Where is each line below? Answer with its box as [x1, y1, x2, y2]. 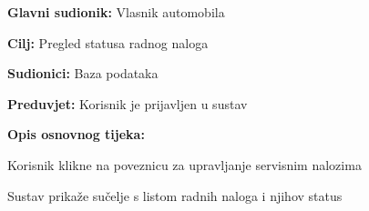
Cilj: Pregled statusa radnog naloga [7, 33, 209, 52]
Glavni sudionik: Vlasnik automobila [7, 3, 225, 21]
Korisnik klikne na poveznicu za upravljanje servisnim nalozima [7, 155, 362, 174]
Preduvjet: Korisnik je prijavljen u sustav [7, 94, 248, 113]
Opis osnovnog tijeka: [7, 125, 145, 144]
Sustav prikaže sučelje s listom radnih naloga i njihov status [7, 186, 343, 205]
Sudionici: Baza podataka [7, 64, 159, 83]
